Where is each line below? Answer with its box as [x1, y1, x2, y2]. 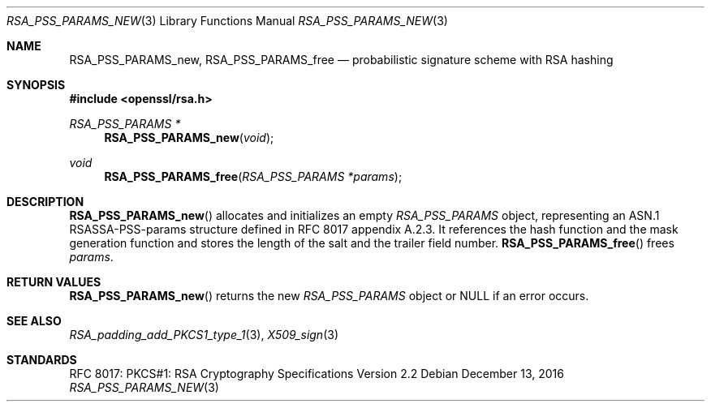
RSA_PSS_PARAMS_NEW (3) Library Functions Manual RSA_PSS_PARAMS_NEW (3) [6, 14, 448, 28]
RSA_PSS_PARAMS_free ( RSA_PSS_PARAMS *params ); [104, 170, 403, 183]
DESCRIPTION [6, 195, 84, 208]
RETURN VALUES [6, 275, 101, 289]
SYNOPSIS [6, 78, 66, 92]
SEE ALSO [6, 314, 62, 328]
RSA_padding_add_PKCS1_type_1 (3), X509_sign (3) [69, 328, 339, 341]
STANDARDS [6, 353, 77, 367]
